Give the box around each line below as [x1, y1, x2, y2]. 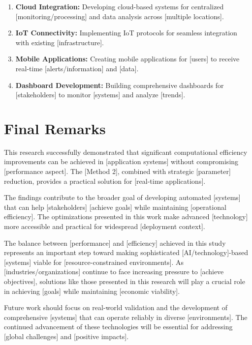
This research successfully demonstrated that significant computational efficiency [4, 146, 248, 157]
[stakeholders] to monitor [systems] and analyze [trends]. [15, 89, 186, 100]
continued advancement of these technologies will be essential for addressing [4, 321, 233, 332]
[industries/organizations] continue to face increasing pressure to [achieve [4, 266, 224, 277]
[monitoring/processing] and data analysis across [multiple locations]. [15, 11, 224, 21]
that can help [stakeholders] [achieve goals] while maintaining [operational [4, 201, 226, 212]
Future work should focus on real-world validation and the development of [4, 302, 227, 313]
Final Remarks [4, 118, 106, 138]
